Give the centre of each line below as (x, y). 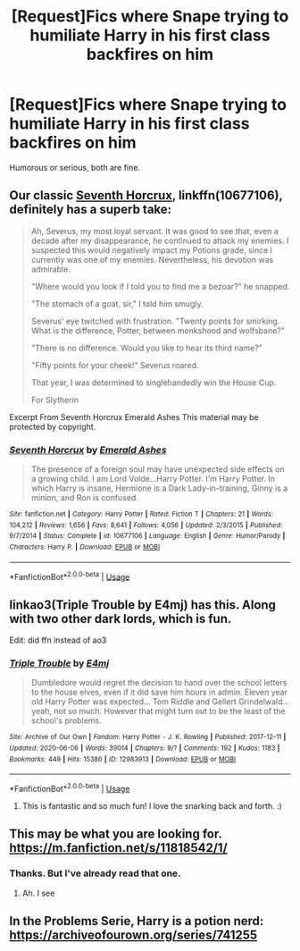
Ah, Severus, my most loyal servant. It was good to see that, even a (155, 231)
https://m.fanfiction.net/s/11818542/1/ (118, 848)
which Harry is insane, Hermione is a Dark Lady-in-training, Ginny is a (159, 488)
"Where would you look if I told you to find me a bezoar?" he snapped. (160, 286)
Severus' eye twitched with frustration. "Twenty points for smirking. (155, 321)
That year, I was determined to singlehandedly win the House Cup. (154, 383)
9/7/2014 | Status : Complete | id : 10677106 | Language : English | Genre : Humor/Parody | (147, 536)
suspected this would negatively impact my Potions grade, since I (152, 250)
